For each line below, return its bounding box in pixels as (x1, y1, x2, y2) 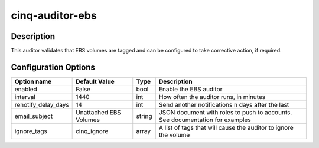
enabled (14, 85, 38, 93)
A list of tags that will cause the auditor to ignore (158, 123, 294, 131)
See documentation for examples (158, 116, 251, 124)
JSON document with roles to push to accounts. (158, 108, 292, 116)
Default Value (76, 77, 115, 85)
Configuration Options (11, 62, 96, 72)
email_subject (14, 112, 53, 120)
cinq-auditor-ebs (11, 9, 97, 22)
